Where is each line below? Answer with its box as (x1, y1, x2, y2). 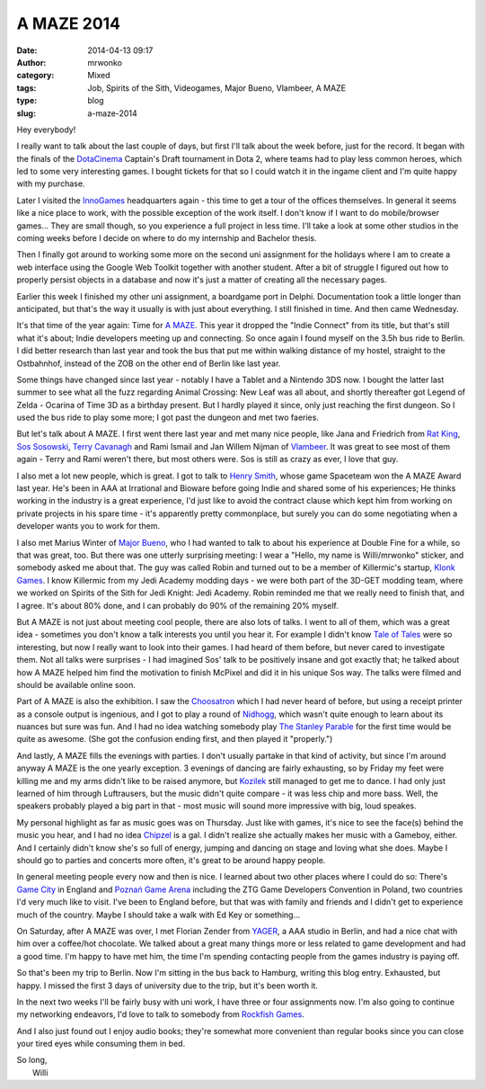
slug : (16, 108, 36, 119)
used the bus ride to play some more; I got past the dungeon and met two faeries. (16, 412, 319, 423)
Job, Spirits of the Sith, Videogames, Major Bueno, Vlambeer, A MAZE (87, 82, 346, 94)
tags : (16, 82, 37, 94)
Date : (16, 45, 38, 56)
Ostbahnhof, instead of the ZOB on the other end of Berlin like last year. (16, 358, 281, 369)
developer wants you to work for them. (16, 521, 161, 531)
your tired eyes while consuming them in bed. (16, 1039, 186, 1049)
